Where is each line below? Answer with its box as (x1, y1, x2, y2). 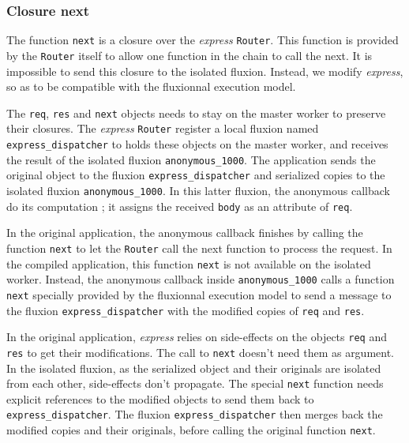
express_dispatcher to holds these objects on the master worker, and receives (6, 136, 388, 152)
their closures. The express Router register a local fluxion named (6, 120, 319, 137)
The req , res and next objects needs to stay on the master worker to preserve (6, 104, 386, 121)
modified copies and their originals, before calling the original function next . (6, 422, 376, 437)
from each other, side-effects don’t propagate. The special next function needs (6, 375, 384, 392)
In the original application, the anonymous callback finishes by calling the (6, 224, 363, 241)
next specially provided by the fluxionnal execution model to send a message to (6, 286, 392, 302)
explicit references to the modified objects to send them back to (6, 390, 314, 407)
